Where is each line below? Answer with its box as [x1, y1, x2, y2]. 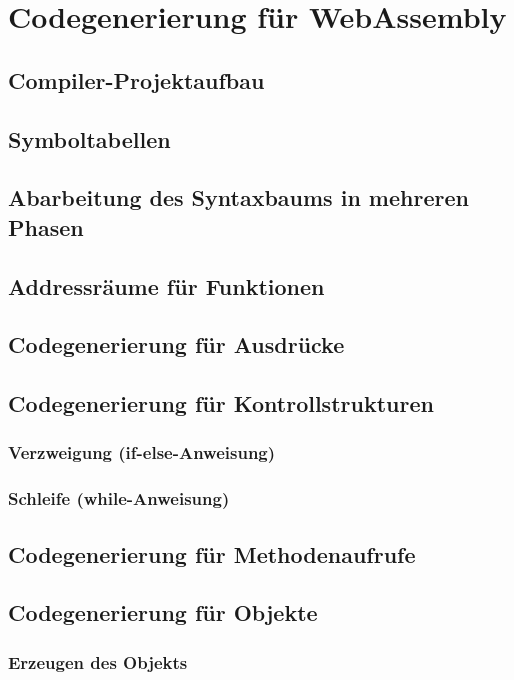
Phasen [8, 211, 84, 242]
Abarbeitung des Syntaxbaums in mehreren [8, 182, 469, 213]
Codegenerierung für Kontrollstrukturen [8, 388, 434, 419]
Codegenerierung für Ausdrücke [8, 329, 345, 360]
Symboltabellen [8, 123, 171, 154]
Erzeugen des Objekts [8, 649, 188, 674]
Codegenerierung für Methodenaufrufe [8, 538, 416, 569]
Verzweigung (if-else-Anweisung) [8, 440, 276, 465]
